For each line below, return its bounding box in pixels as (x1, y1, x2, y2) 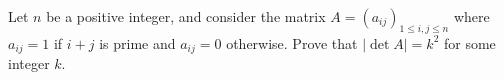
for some (444, 32, 496, 53)
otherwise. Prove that (226, 32, 358, 53)
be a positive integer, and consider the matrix (46, 6, 326, 26)
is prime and (99, 32, 176, 53)
